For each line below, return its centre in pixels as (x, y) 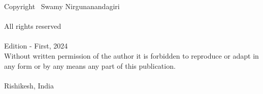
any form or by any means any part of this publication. (90, 65)
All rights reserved (33, 26)
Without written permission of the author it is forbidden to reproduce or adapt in (131, 55)
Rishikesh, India (29, 85)
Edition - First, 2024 (36, 46)
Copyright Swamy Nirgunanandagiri (62, 6)
